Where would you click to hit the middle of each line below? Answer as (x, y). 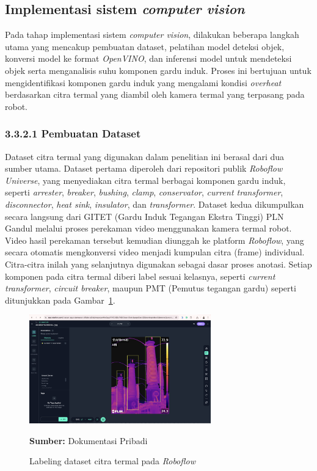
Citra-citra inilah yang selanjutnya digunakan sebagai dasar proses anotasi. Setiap (158, 264)
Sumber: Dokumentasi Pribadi (89, 440)
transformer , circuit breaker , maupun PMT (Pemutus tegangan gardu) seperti (151, 288)
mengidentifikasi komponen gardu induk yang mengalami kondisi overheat (143, 82)
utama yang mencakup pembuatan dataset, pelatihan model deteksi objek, (145, 46)
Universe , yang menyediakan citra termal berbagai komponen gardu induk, (145, 180)
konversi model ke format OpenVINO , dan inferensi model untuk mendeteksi (148, 58)
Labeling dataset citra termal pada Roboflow (112, 461)
